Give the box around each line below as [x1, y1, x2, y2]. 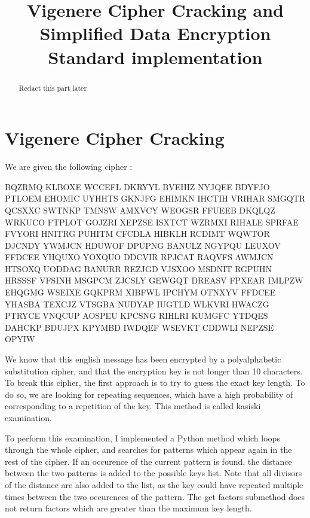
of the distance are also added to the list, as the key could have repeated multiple [5, 478, 303, 490]
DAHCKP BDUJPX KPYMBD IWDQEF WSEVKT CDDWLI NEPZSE [5, 321, 274, 333]
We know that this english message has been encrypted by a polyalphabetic [5, 353, 281, 365]
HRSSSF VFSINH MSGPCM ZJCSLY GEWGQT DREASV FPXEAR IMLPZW [5, 274, 303, 287]
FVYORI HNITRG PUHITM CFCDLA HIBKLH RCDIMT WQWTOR [5, 227, 270, 240]
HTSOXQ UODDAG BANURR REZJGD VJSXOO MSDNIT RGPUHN [5, 262, 272, 275]
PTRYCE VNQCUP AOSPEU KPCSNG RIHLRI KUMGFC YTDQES [5, 309, 268, 322]
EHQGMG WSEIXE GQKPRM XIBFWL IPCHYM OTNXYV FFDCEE [5, 286, 276, 298]
